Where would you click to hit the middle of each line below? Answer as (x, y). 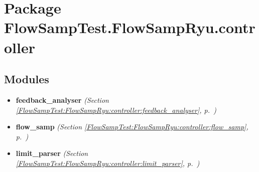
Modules (27, 79)
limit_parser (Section (52, 153)
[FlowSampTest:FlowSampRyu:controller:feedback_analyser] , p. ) (116, 110)
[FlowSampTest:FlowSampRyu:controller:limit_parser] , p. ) (108, 163)
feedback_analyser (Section (62, 100)
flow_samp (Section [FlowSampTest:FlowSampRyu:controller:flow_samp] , (132, 127)
